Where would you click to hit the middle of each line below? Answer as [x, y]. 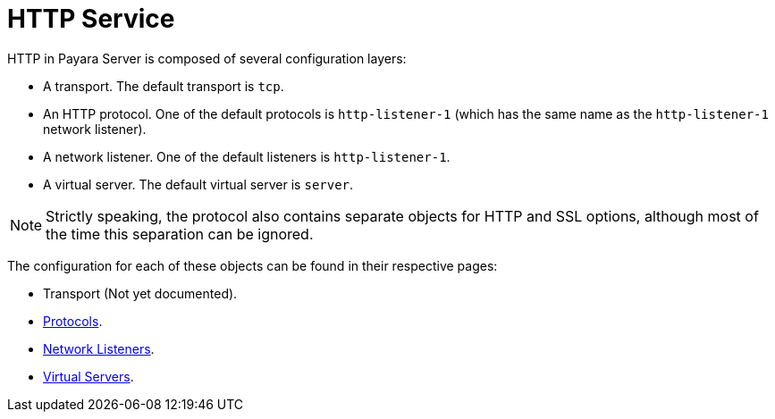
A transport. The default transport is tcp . [164, 86]
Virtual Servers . [88, 376]
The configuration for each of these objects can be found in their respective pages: [253, 265]
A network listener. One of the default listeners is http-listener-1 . [247, 156]
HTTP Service [91, 19]
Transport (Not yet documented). [140, 293]
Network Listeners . [99, 348]
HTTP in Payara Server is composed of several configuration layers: [207, 58]
